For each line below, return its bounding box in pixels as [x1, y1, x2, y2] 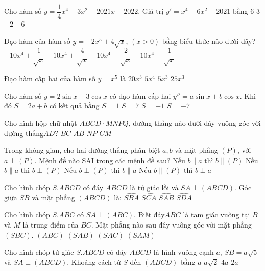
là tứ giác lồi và [130, 182, 179, 192]
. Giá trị [138, 6, 164, 16]
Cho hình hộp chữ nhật [4, 118, 77, 128]
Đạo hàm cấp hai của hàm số [4, 73, 95, 84]
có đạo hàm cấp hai [109, 90, 171, 101]
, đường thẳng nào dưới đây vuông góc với [128, 118, 261, 128]
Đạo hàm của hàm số [4, 35, 70, 46]
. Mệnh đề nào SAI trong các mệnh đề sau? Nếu [34, 154, 185, 165]
